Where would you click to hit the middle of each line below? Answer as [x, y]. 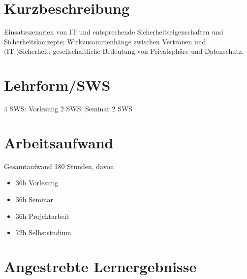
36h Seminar [34, 199]
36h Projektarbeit [42, 216]
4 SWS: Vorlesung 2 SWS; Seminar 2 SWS [68, 109]
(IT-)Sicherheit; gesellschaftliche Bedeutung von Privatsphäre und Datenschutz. [124, 51]
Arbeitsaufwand [59, 142]
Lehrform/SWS [57, 85]
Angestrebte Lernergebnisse [100, 266]
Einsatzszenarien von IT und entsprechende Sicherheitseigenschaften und [114, 32]
